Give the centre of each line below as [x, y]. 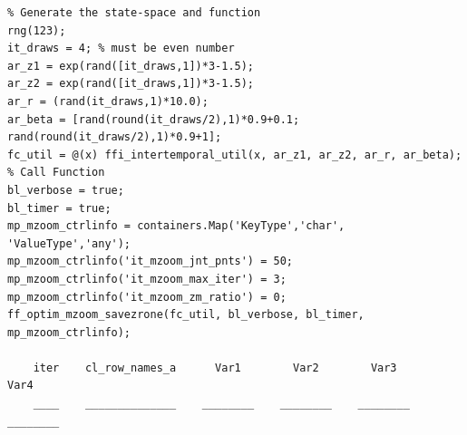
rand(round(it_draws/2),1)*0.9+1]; [115, 137]
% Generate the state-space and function [134, 13]
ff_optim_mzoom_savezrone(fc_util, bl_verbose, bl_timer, [186, 315]
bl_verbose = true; [66, 190]
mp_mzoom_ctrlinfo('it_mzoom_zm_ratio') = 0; [147, 297]
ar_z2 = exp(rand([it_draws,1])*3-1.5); [131, 84]
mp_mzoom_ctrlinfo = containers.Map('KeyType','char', [176, 226]
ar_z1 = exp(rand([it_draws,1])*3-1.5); [131, 66]
